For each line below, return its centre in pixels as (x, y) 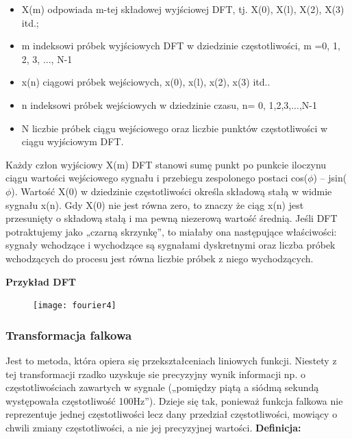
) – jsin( (330, 178)
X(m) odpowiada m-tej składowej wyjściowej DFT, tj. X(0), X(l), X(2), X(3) (183, 9)
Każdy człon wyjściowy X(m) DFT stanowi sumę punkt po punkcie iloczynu (166, 164)
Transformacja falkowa (69, 335)
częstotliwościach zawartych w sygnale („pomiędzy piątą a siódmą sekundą (162, 387)
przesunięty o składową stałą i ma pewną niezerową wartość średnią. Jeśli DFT (172, 218)
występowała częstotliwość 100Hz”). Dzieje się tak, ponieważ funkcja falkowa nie (174, 400)
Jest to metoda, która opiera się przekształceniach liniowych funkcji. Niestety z (171, 360)
